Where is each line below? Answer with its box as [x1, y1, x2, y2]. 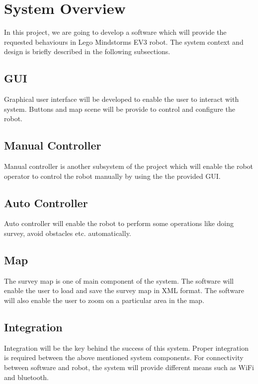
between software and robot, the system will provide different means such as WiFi [4, 362, 254, 373]
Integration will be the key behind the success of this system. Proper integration [4, 342, 249, 353]
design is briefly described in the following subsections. [4, 46, 171, 57]
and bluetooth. [4, 372, 49, 382]
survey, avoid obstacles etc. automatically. [4, 228, 131, 238]
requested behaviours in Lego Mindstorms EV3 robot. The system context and [4, 36, 244, 47]
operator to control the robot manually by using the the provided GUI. [4, 170, 221, 181]
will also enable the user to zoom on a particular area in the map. [4, 295, 204, 306]
